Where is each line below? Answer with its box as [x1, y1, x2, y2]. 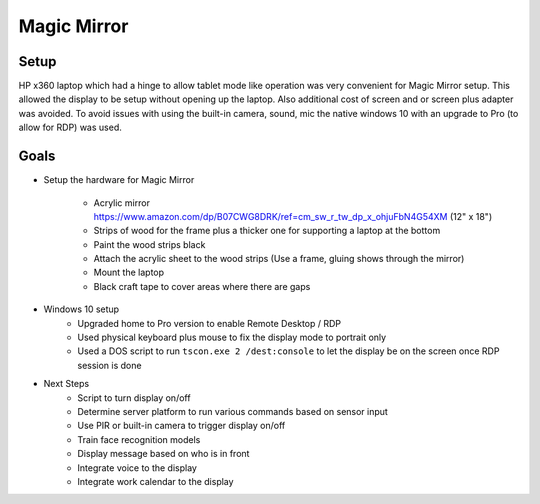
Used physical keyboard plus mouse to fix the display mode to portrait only [77, 331, 387, 344]
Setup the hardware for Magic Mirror [43, 174, 195, 186]
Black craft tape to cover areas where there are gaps [93, 280, 311, 292]
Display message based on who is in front [77, 448, 250, 460]
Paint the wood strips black [93, 238, 206, 250]
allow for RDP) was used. [18, 121, 122, 134]
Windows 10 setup [43, 303, 120, 315]
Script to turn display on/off [77, 391, 191, 404]
